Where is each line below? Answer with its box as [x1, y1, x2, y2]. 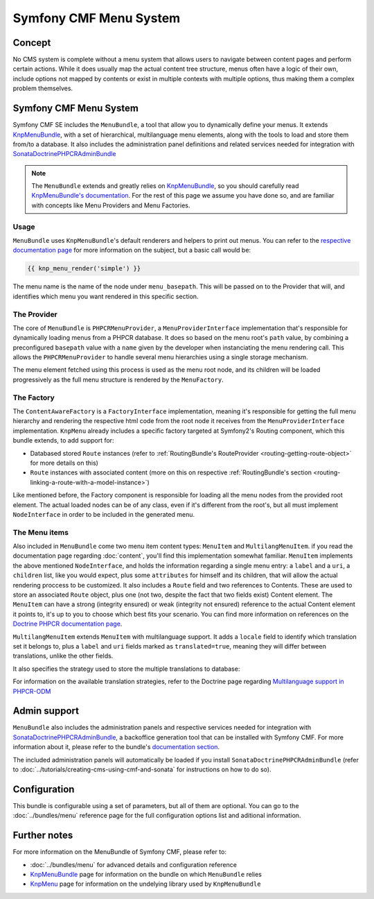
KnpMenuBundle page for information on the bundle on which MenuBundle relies [30, 870, 262, 878]
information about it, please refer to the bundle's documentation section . [12, 743, 220, 751]
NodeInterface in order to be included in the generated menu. [12, 510, 195, 518]
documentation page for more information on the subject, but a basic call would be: [12, 246, 251, 255]
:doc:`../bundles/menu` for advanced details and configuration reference [30, 860, 237, 868]
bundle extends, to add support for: [12, 436, 114, 445]
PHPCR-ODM [12, 687, 51, 695]
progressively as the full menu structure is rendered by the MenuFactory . [12, 375, 224, 384]
